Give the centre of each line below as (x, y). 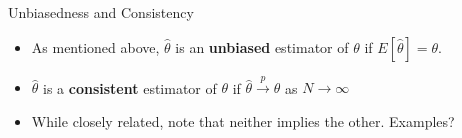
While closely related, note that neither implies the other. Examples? (243, 120)
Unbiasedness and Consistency (101, 12)
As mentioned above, (95, 46)
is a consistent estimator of (130, 87)
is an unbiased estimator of (262, 46)
